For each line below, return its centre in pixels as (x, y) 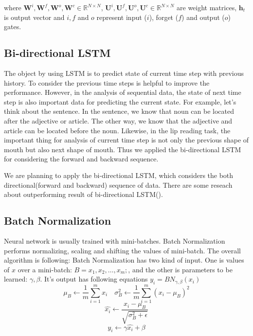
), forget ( (164, 17)
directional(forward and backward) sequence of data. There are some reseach (118, 185)
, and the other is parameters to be (180, 269)
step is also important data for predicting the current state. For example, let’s (120, 101)
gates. (13, 27)
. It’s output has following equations (94, 279)
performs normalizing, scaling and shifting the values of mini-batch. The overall (122, 250)
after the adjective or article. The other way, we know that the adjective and (118, 120)
